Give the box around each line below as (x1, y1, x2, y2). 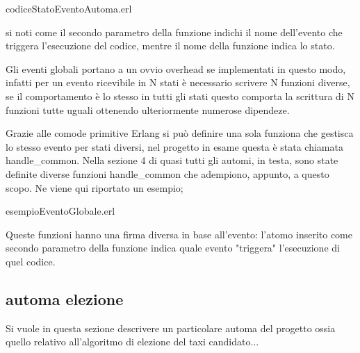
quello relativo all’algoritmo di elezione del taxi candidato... (6, 334, 259, 349)
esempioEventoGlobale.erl (6, 204, 115, 218)
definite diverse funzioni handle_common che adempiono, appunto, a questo (6, 166, 329, 181)
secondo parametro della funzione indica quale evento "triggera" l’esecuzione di (6, 240, 340, 255)
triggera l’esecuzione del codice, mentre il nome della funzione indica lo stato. (6, 38, 335, 53)
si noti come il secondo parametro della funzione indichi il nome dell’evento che (6, 24, 343, 39)
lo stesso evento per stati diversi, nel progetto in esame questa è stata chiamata (6, 139, 343, 154)
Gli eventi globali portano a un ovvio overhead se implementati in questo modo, (6, 61, 346, 76)
